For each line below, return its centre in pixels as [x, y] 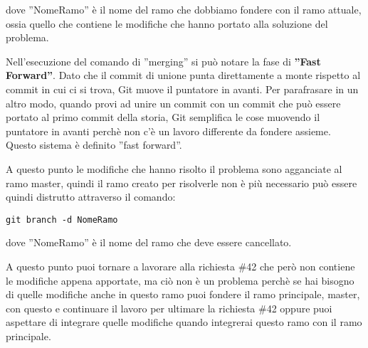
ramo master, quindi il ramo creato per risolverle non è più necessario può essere [182, 183]
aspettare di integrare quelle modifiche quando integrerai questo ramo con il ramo [184, 322]
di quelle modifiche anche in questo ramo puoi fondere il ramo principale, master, [183, 294]
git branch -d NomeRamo [62, 220]
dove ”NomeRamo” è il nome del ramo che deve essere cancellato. [149, 242]
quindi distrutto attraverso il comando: [91, 197]
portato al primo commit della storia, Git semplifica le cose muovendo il [163, 117]
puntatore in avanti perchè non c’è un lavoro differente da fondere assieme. [168, 131]
